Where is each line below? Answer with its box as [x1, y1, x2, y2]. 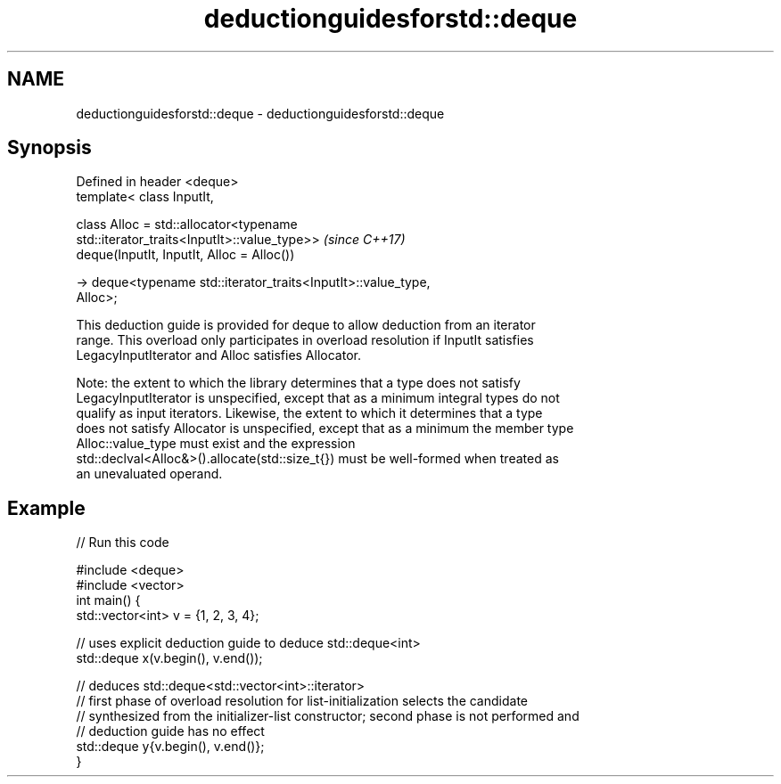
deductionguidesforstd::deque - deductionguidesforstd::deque [76, 105, 445, 121]
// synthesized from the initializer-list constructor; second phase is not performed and [76, 708, 580, 724]
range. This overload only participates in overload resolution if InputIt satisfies [76, 332, 534, 348]
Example [7, 496, 86, 519]
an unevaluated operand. [76, 466, 223, 482]
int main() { [76, 592, 141, 608]
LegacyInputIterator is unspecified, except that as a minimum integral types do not [76, 390, 560, 406]
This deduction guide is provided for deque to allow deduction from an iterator [76, 317, 536, 333]
